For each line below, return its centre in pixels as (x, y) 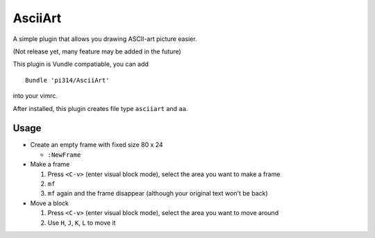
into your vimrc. (35, 96)
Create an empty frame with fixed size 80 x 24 (97, 145)
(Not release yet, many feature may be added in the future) (97, 51)
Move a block (50, 203)
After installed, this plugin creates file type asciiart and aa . (100, 108)
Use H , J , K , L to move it (82, 223)
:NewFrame (64, 155)
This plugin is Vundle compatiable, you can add (81, 64)
